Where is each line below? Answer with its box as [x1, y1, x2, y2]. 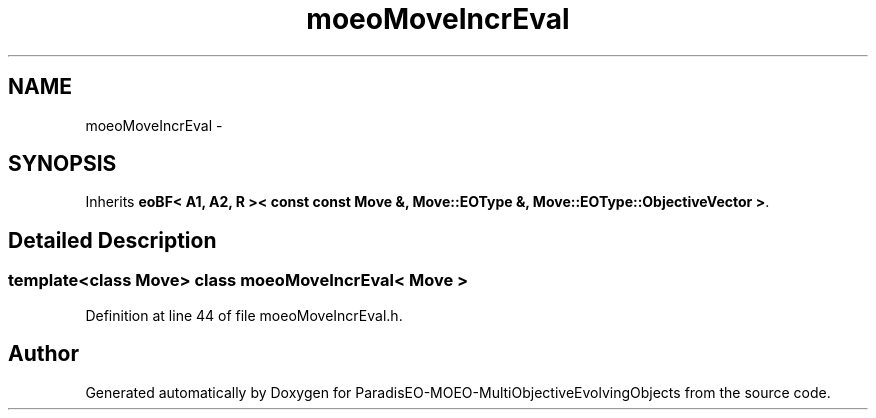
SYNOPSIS [8, 151, 117, 177]
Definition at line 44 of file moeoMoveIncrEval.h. [85, 306, 403, 324]
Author [8, 341, 79, 367]
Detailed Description [8, 227, 217, 253]
